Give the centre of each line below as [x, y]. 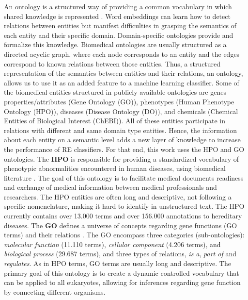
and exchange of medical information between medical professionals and [110, 187]
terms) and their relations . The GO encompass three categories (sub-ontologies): [124, 235]
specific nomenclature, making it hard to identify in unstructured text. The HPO [124, 206]
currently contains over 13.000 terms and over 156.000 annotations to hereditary [123, 216]
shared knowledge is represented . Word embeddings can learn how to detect [117, 16]
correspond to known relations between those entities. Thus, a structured [112, 63]
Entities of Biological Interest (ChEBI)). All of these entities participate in [115, 121]
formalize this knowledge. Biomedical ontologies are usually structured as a [115, 44]
